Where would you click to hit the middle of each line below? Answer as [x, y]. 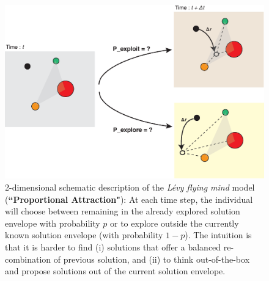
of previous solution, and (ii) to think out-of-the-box [152, 259]
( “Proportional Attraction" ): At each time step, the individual [129, 199]
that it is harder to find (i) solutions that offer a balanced [113, 247]
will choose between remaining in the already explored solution [123, 211]
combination [28, 259]
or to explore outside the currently [175, 223]
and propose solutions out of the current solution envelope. [115, 271]
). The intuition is [218, 235]
